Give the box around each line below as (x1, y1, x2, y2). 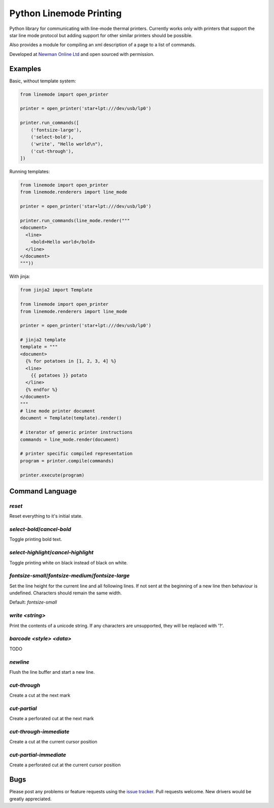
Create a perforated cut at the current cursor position (9, 762, 121, 768)
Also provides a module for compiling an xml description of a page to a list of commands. (9, 42, 196, 48)
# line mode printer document (20, 408, 95, 414)
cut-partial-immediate (9, 752, 66, 759)
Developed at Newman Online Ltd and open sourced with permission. (9, 51, 155, 57)
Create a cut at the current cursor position (9, 739, 97, 745)
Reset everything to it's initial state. (9, 513, 83, 519)
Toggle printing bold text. (9, 536, 62, 543)
